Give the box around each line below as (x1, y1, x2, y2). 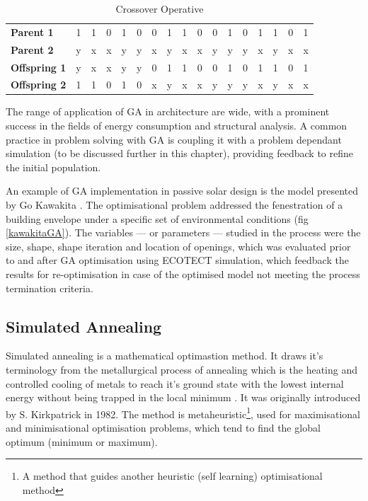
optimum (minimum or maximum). (6, 434, 158, 449)
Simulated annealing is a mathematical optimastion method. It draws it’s (6, 348, 323, 363)
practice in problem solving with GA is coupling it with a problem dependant (6, 132, 342, 146)
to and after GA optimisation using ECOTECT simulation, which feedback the (6, 253, 349, 267)
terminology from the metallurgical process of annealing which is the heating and (6, 362, 358, 376)
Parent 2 (11, 42, 54, 57)
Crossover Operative (115, 1, 204, 16)
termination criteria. (6, 280, 93, 295)
